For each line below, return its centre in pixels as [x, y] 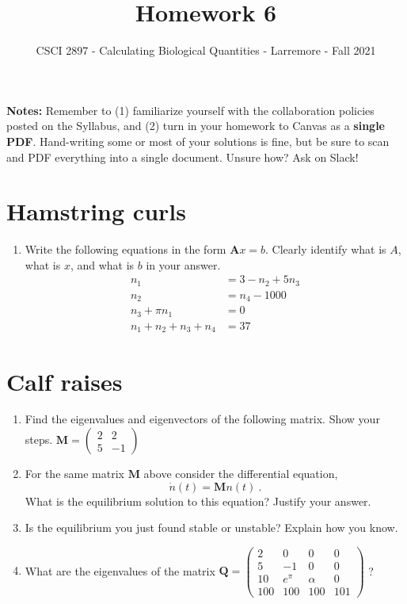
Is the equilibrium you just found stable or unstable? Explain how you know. [211, 528]
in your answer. [183, 264]
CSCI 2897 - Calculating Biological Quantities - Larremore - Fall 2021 [206, 50]
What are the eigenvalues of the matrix [120, 570]
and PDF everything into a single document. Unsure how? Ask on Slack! [183, 157]
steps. [39, 440]
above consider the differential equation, [241, 474]
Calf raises [65, 381]
